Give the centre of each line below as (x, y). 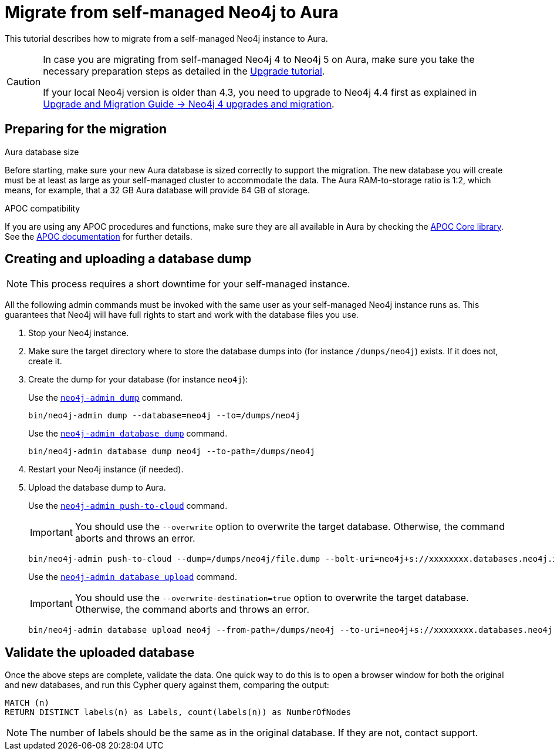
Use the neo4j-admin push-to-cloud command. (128, 506)
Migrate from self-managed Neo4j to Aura (172, 12)
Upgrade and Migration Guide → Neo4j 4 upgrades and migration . (189, 104)
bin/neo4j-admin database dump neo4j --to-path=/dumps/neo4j (172, 452)
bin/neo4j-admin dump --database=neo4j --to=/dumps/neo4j (164, 416)
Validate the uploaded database (100, 652)
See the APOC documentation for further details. (99, 236)
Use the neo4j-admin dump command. (106, 398)
